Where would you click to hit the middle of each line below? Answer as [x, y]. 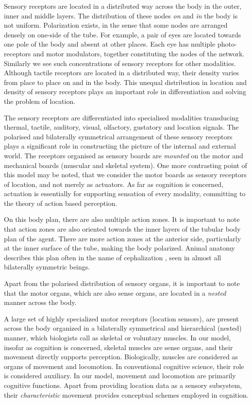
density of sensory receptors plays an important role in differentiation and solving [125, 92]
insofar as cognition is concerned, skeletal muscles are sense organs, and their [118, 347]
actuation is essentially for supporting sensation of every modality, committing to [125, 193]
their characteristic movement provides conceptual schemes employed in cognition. [126, 395]
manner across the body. [40, 302]
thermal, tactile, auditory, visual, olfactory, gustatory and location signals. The [121, 127]
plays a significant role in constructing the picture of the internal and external [120, 146]
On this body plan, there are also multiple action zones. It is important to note [122, 219]
